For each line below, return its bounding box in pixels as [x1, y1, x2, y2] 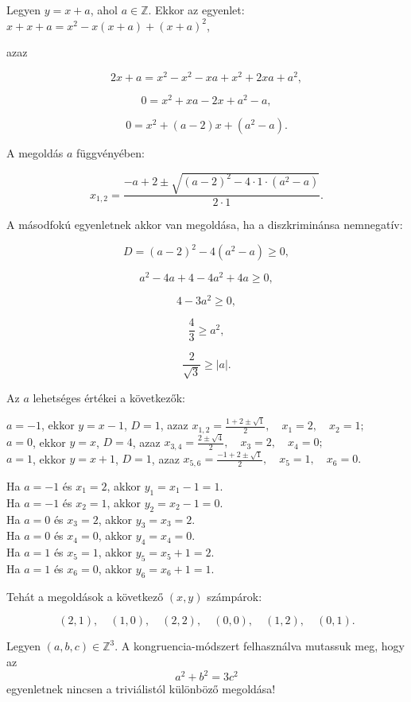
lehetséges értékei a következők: [33, 389, 185, 405]
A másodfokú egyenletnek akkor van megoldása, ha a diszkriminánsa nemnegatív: [6, 216, 403, 233]
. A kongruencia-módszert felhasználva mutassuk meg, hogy [114, 638, 405, 654]
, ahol [90, 2, 118, 17]
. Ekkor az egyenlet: [148, 2, 245, 17]
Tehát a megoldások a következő [6, 588, 164, 604]
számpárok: [207, 588, 262, 604]
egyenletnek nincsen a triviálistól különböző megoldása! [6, 681, 276, 696]
